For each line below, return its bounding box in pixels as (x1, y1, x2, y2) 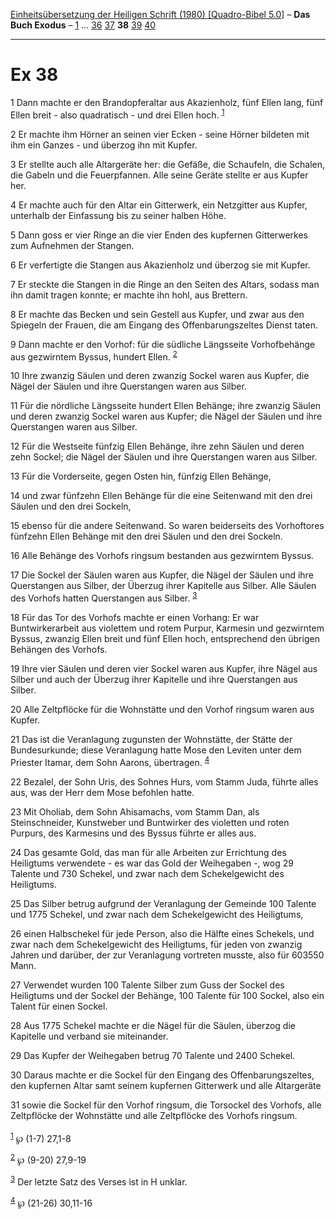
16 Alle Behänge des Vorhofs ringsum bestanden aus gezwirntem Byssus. (10, 550, 315, 562)
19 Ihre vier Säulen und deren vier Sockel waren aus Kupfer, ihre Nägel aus (10, 662, 318, 674)
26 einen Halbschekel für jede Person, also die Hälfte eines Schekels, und (10, 927, 315, 939)
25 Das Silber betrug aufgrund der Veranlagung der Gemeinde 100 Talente (10, 897, 317, 909)
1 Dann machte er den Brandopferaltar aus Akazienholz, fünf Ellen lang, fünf (10, 96, 324, 108)
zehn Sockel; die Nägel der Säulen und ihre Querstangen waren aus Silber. (10, 451, 318, 463)
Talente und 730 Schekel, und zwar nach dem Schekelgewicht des (10, 867, 285, 879)
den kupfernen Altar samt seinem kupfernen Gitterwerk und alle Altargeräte (10, 1079, 322, 1091)
